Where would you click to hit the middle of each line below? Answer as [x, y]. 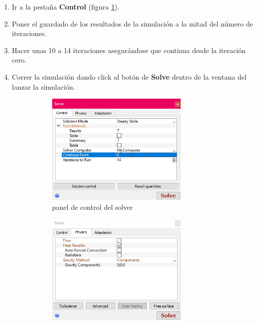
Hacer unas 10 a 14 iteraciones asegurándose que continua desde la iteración [129, 50]
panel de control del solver [92, 207]
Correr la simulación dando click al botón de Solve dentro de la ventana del [129, 76]
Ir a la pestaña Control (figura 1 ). [66, 7]
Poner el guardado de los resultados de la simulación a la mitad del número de [132, 23]
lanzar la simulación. [43, 86]
